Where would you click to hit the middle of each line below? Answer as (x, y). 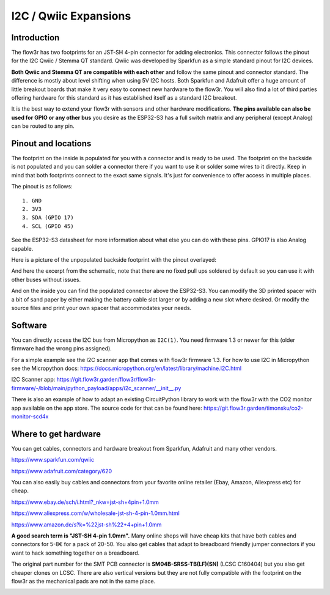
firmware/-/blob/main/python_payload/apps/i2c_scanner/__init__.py (96, 388)
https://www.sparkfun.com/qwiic (53, 460)
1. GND (32, 201)
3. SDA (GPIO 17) (48, 218)
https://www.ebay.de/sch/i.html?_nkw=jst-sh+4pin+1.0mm (85, 502)
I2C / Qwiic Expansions (71, 16)
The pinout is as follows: (42, 187)
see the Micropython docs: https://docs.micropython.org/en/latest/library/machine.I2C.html (127, 368)
